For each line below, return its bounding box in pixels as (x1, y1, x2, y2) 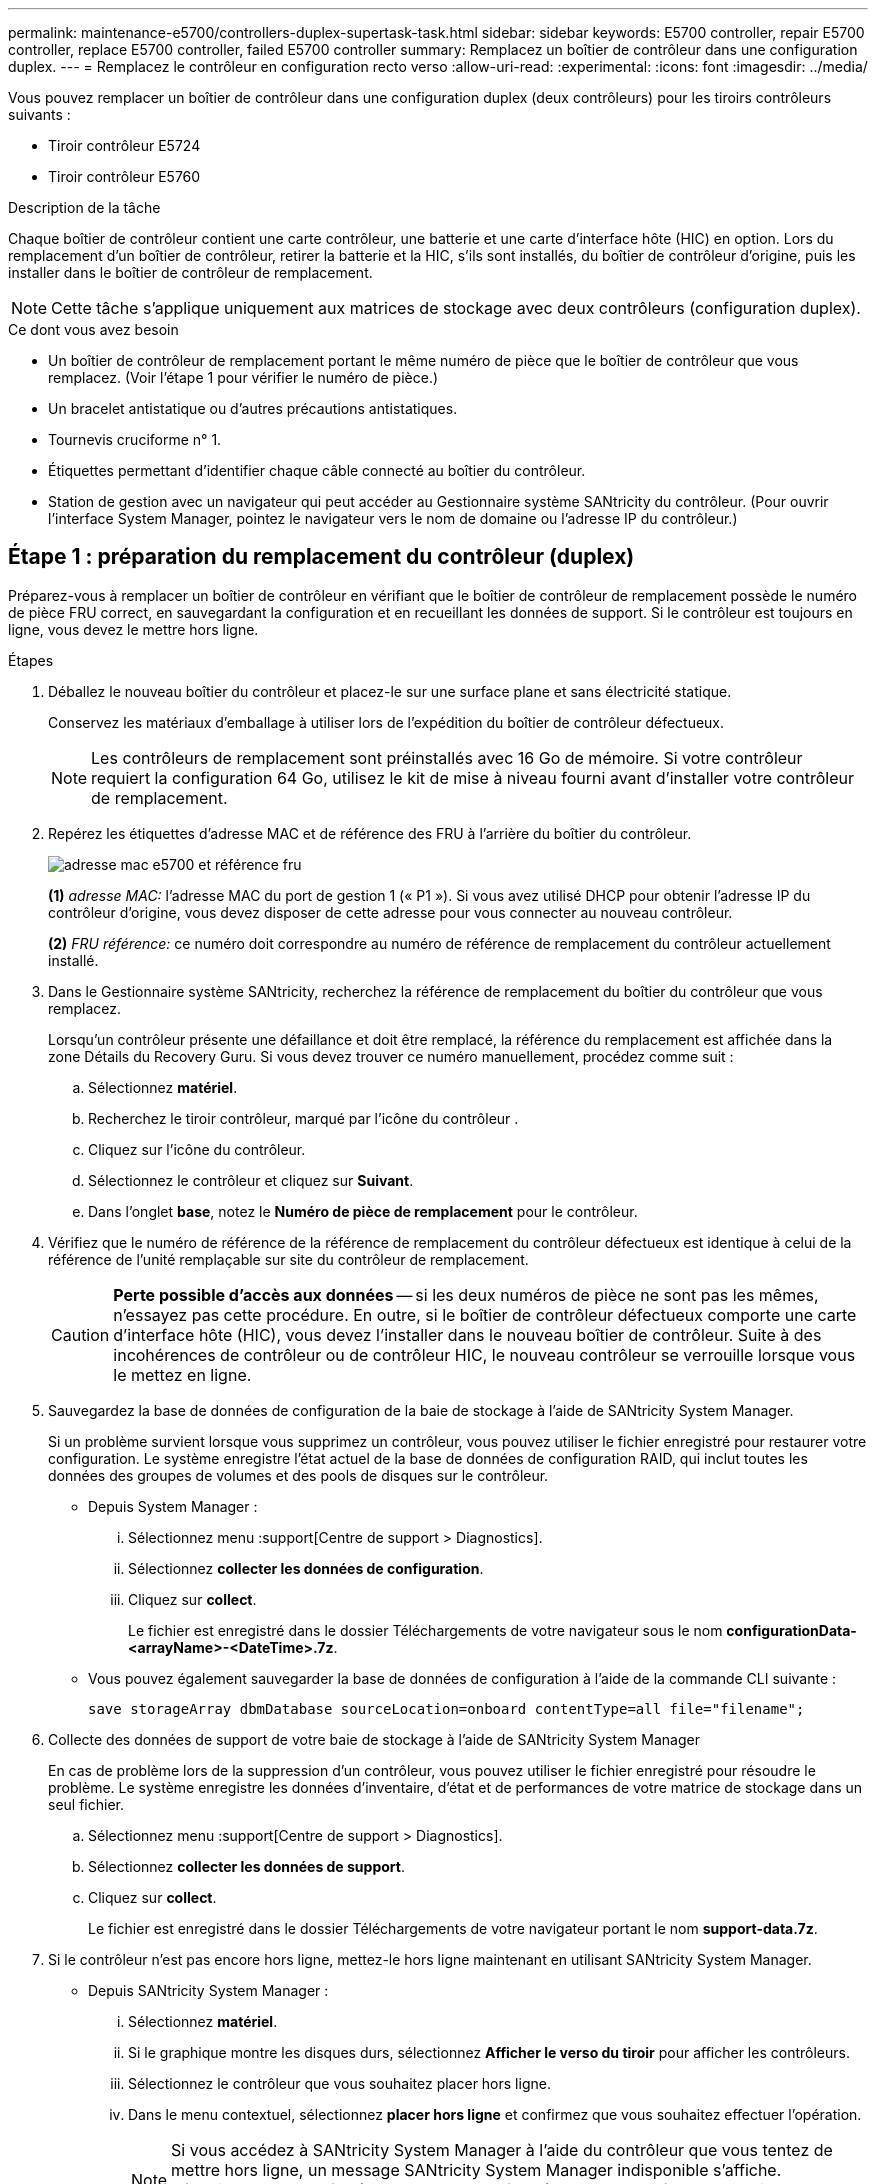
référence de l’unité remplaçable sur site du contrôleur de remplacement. (48, 1250, 529, 1268)
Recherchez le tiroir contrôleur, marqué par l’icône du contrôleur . (88, 1109, 519, 1127)
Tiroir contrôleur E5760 (48, 168, 201, 185)
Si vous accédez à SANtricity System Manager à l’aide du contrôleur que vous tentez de (171, 2139, 833, 2160)
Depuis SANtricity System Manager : (88, 1981, 329, 1999)
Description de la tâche (8, 199, 161, 216)
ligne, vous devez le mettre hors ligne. (8, 620, 259, 638)
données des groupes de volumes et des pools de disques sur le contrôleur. (48, 1466, 549, 1484)
